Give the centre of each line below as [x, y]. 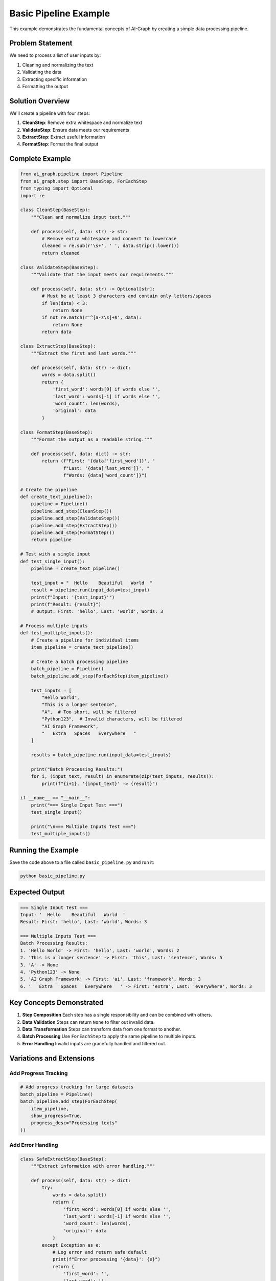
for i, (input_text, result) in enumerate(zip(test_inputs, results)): [123, 777]
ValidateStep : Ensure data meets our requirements [76, 130]
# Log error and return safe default [100, 1252]
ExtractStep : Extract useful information [64, 137]
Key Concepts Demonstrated [56, 1003]
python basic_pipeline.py [53, 876]
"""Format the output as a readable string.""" [92, 439]
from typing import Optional [57, 189]
